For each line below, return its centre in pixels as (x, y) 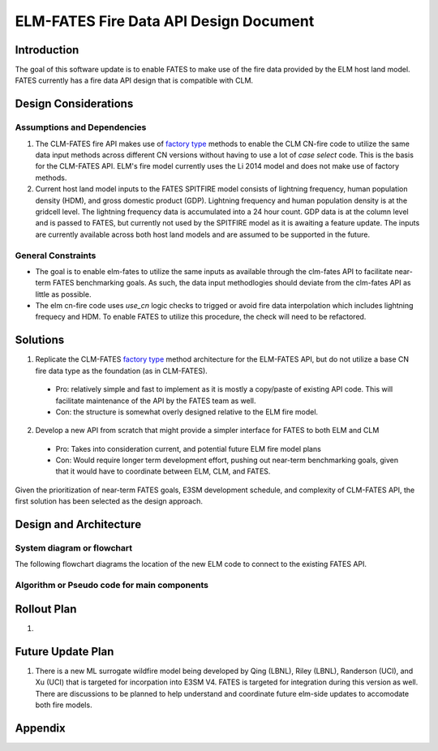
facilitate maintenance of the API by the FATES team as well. (156, 401)
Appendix (40, 728)
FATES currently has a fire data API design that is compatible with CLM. (134, 80)
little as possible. (63, 294)
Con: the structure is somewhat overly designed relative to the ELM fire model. (187, 412)
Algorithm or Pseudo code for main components (112, 586)
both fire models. (64, 705)
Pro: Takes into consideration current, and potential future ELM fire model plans (189, 448)
